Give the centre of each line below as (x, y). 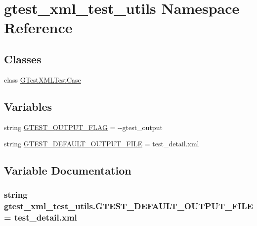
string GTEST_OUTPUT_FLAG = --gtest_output (83, 127)
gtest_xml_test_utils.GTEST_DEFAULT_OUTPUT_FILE (128, 206)
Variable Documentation (68, 170)
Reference (38, 27)
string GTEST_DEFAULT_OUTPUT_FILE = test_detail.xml (102, 144)
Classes (23, 59)
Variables (28, 106)
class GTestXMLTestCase (43, 79)
